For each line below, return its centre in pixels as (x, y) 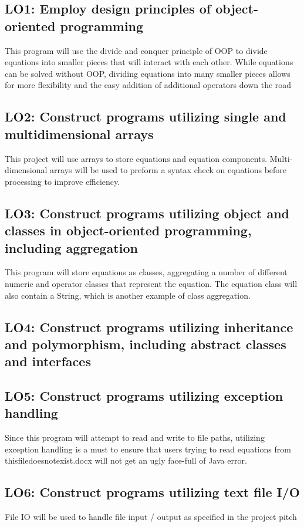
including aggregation (71, 247)
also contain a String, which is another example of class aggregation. (128, 295)
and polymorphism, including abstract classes (146, 344)
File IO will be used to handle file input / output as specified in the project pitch (151, 517)
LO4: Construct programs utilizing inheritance (149, 327)
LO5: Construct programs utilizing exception (144, 396)
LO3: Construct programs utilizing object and (147, 213)
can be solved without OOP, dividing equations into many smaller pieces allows (148, 73)
